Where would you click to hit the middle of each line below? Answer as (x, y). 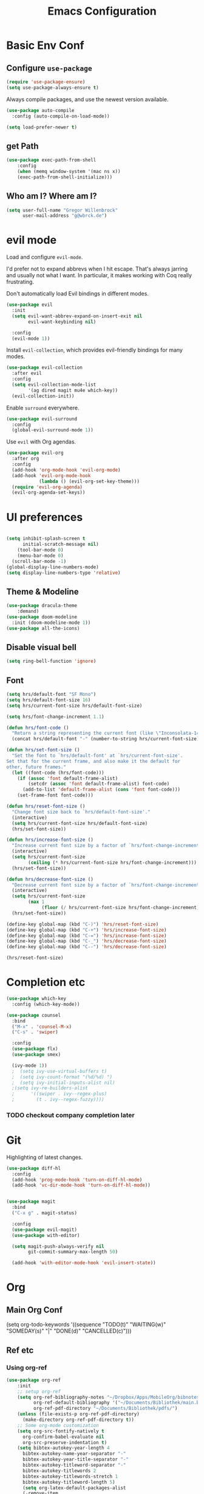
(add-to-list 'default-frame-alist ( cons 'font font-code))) (101, 790)
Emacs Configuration (102, 11)
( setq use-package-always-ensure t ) (53, 87)
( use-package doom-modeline (42, 617)
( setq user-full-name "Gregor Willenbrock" (62, 210)
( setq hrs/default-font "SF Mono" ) (51, 695)
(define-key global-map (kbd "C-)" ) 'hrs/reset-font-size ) (83, 924)
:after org (25, 459)
